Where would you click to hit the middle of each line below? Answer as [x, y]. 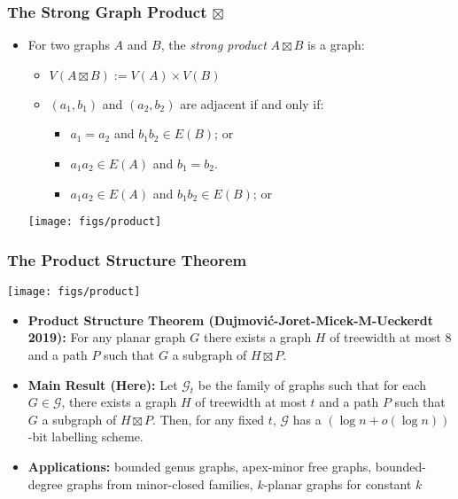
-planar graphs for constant [338, 483]
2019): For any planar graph [107, 337]
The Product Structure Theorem [127, 259]
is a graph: [336, 45]
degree [45, 483]
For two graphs [69, 45]
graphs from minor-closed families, [160, 483]
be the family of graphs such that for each [312, 384]
